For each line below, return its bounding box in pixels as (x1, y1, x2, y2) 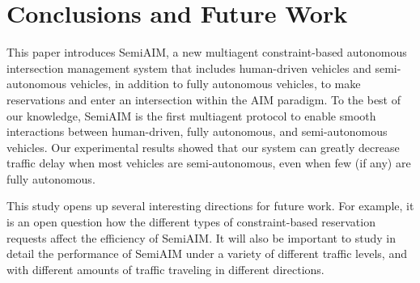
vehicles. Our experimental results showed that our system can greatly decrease (6, 138, 400, 155)
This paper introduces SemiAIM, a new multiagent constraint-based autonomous (6, 44, 407, 61)
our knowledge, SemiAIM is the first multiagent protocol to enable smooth (6, 107, 376, 124)
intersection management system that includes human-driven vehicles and (6, 59, 371, 76)
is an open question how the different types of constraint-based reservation (6, 213, 375, 230)
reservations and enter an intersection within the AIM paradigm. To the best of (6, 91, 401, 108)
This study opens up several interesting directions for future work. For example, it (6, 197, 414, 214)
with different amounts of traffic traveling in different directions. (6, 260, 325, 277)
